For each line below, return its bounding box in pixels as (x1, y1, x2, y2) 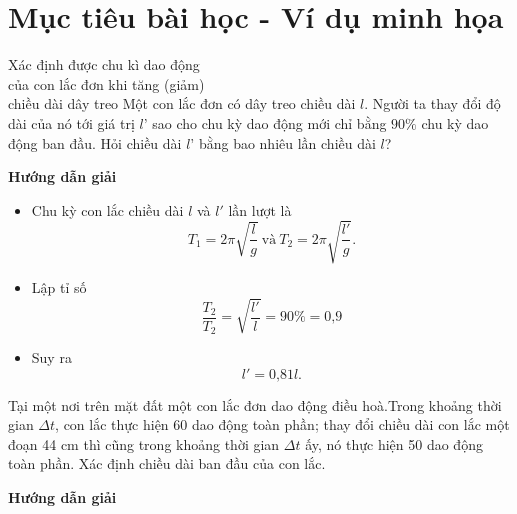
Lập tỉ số (31, 276, 87, 297)
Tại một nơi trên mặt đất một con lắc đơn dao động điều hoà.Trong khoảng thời (8, 394, 502, 415)
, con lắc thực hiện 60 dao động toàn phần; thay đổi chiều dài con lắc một (55, 414, 510, 435)
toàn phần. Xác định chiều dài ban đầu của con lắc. (8, 453, 326, 474)
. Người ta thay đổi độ (364, 93, 501, 114)
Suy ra (31, 347, 72, 368)
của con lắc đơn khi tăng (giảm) (8, 73, 205, 94)
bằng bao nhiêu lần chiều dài (198, 132, 376, 153)
